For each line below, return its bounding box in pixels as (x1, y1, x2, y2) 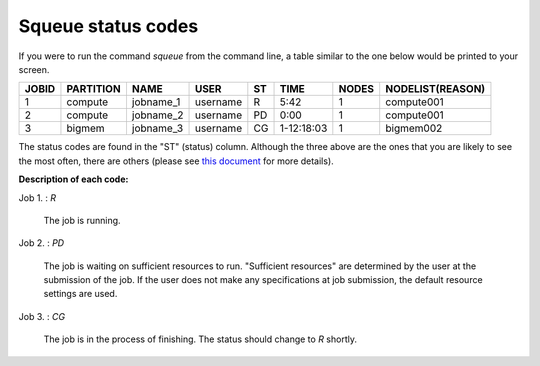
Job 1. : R (18, 191, 57, 204)
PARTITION (66, 82, 121, 96)
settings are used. (43, 288, 118, 300)
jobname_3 (131, 121, 184, 135)
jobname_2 (131, 108, 184, 122)
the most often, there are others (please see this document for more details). (18, 155, 334, 167)
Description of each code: (18, 173, 129, 185)
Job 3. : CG (18, 310, 65, 322)
